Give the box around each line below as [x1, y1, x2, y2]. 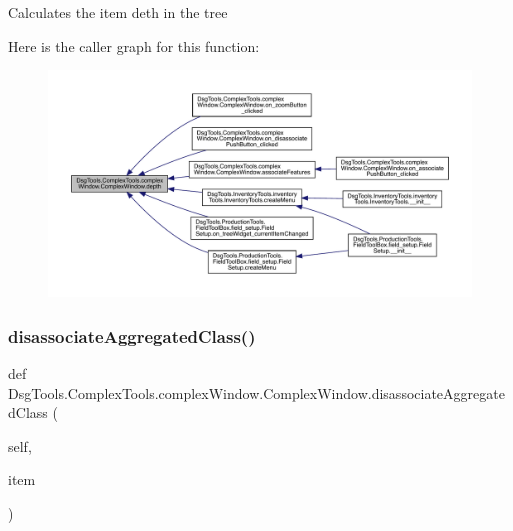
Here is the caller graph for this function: [8, 35, 260, 56]
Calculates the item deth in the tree [8, 2, 228, 22]
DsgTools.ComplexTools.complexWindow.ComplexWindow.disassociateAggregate [8, 382, 505, 403]
